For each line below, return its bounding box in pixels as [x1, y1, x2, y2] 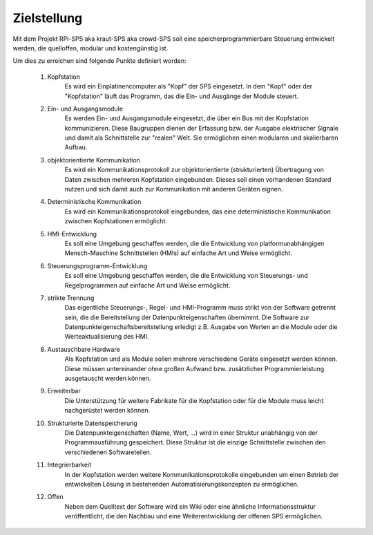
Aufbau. [64, 143, 88, 151]
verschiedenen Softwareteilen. [64, 448, 152, 456]
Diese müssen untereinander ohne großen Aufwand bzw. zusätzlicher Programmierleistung [64, 364, 325, 373]
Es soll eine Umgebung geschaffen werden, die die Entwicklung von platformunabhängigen [64, 239, 325, 247]
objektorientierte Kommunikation [47, 156, 141, 164]
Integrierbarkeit [47, 460, 92, 469]
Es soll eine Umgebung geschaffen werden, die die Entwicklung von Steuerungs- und [64, 272, 308, 280]
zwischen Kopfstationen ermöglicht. [64, 217, 167, 225]
